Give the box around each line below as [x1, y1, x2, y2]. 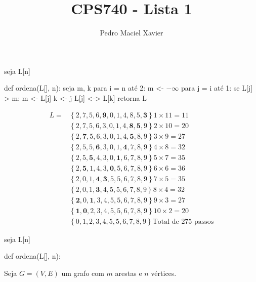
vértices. [151, 268, 177, 278]
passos [194, 218, 214, 225]
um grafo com [61, 268, 104, 278]
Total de [152, 218, 179, 225]
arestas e [115, 268, 142, 278]
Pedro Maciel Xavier [100, 27, 163, 38]
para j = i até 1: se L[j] [181, 83, 253, 93]
